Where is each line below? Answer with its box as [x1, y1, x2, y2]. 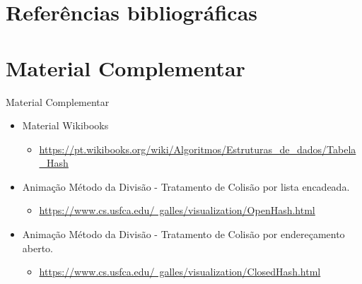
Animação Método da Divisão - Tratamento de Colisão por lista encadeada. [22, 179, 350, 194]
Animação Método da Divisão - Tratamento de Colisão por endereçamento [22, 227, 345, 242]
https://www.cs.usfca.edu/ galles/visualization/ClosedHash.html [39, 264, 321, 279]
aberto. [22, 240, 54, 255]
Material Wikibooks [22, 118, 109, 133]
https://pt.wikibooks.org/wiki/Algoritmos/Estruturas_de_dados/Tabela [39, 141, 356, 156]
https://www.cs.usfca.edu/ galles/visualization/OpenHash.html [39, 203, 315, 218]
